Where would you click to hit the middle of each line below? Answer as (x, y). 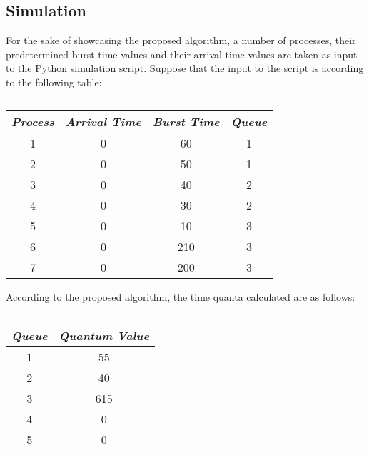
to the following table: (54, 82)
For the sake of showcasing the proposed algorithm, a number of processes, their (181, 40)
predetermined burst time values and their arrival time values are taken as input (182, 54)
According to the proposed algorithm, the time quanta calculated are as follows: (181, 296)
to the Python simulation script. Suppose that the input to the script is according (185, 68)
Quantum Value (104, 336)
